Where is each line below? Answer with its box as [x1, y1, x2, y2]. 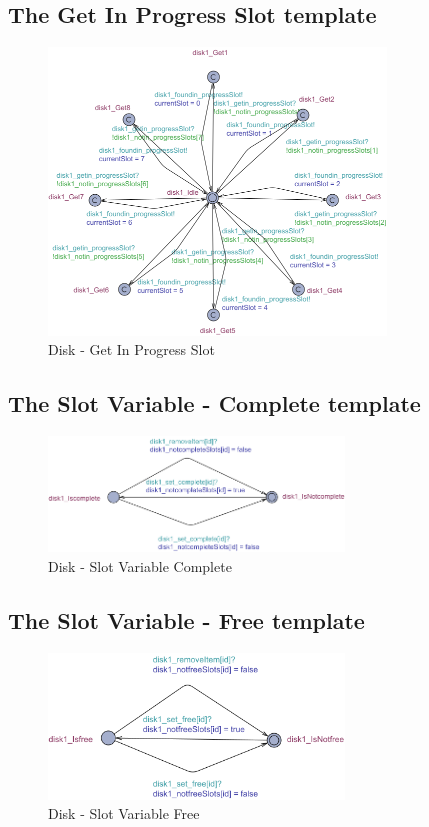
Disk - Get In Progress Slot [48, 339, 215, 360]
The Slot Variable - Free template [8, 604, 365, 635]
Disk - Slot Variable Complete [48, 555, 232, 576]
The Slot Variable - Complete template [8, 388, 421, 419]
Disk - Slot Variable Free [48, 803, 200, 824]
